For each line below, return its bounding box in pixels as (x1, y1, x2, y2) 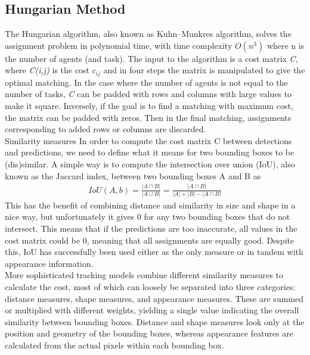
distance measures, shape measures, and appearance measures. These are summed (5, 292, 303, 304)
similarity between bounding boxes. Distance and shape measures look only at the (5, 315, 305, 328)
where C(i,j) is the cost (5, 64, 89, 76)
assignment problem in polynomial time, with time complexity (5, 39, 232, 51)
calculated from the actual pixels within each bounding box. (5, 338, 224, 351)
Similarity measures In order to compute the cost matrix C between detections (5, 134, 292, 147)
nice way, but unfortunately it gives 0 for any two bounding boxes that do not (5, 210, 290, 223)
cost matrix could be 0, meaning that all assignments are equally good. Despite (5, 233, 294, 246)
